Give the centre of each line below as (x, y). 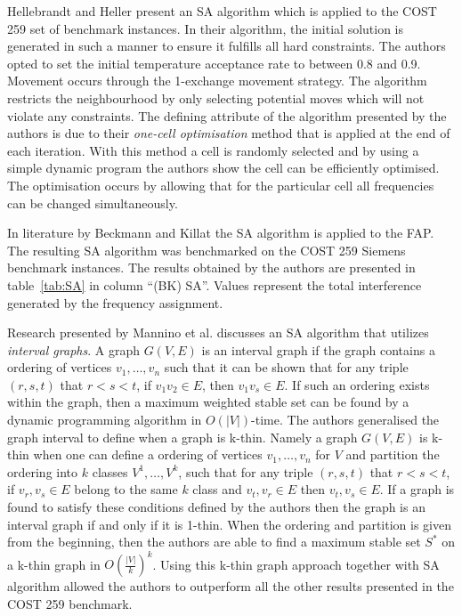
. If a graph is (417, 489)
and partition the (393, 454)
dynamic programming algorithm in (105, 420)
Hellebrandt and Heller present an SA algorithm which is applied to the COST (222, 11)
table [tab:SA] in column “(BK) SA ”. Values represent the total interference (215, 284)
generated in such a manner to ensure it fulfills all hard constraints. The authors (227, 46)
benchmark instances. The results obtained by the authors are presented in (211, 267)
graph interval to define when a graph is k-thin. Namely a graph (182, 437)
